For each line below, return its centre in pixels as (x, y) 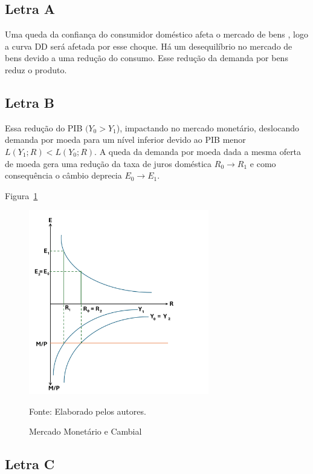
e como (263, 163)
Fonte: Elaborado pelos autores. (88, 411)
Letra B (30, 102)
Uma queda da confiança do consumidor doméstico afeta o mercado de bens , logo (156, 34)
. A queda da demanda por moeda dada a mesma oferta (198, 151)
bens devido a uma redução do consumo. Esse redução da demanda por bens (147, 58)
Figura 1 (21, 195)
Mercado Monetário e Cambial (86, 431)
